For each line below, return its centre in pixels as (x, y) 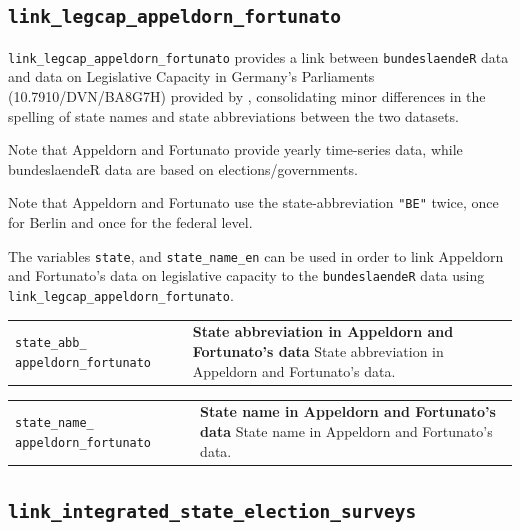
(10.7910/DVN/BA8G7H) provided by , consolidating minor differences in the (247, 96)
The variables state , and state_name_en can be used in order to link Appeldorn (256, 255)
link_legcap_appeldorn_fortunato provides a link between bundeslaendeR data (258, 56)
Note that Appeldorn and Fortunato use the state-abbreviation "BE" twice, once (253, 202)
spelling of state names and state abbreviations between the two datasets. (233, 115)
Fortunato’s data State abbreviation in (318, 350)
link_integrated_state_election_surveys (212, 512)
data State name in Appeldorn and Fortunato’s (346, 431)
